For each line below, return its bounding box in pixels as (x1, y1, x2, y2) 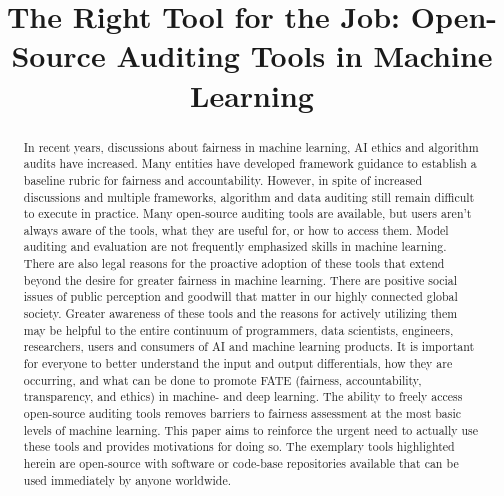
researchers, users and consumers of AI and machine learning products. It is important (23, 338, 475, 355)
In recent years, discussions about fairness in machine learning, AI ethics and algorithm (23, 138, 479, 155)
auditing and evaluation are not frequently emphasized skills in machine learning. (23, 238, 447, 255)
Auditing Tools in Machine (116, 35, 493, 76)
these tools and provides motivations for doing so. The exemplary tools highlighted (23, 438, 455, 455)
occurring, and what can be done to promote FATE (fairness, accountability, (23, 371, 422, 388)
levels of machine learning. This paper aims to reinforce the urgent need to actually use (23, 421, 479, 438)
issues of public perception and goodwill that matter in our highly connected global (23, 288, 458, 305)
